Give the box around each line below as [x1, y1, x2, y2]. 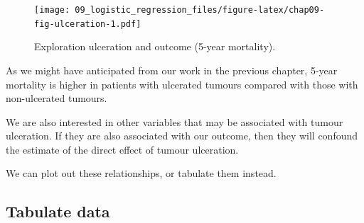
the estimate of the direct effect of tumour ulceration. [6, 142, 239, 156]
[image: [34, 5, 70, 15]
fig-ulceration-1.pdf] [34, 18, 141, 29]
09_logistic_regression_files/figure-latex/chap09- [75, 5, 325, 15]
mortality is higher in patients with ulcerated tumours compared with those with [6, 76, 358, 91]
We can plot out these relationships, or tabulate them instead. [6, 166, 277, 181]
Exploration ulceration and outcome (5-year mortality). [34, 39, 276, 54]
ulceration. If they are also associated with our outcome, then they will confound [6, 128, 358, 143]
